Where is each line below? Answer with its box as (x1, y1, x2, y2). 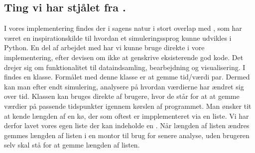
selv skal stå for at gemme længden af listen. (4, 140, 140, 150)
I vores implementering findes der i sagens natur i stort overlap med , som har (4, 23, 242, 33)
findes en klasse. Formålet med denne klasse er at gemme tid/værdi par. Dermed (4, 72, 250, 82)
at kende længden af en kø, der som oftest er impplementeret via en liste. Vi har (4, 110, 249, 121)
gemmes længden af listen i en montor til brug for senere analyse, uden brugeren (4, 130, 250, 140)
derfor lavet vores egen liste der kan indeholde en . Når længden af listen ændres (4, 120, 250, 131)
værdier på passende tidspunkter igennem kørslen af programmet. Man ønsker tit (4, 100, 252, 111)
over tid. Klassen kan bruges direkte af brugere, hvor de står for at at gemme (4, 91, 240, 101)
